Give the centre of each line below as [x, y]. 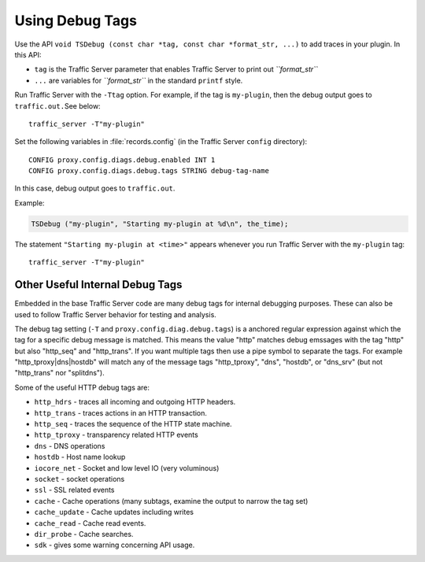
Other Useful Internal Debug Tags [98, 285]
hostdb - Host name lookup [80, 457]
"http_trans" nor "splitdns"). [60, 373]
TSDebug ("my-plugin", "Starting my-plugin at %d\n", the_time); [160, 224]
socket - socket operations [79, 479]
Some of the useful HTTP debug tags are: [82, 387]
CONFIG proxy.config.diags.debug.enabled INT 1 [122, 160]
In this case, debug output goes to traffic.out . [95, 188]
